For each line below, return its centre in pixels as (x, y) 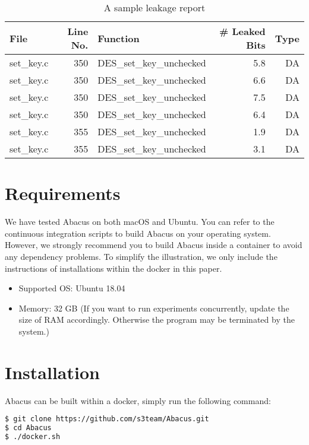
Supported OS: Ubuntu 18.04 (72, 288)
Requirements (63, 193)
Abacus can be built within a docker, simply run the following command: (138, 400)
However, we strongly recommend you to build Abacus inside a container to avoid (154, 245)
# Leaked (242, 31)
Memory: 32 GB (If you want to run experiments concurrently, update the (154, 308)
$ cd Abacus (28, 428)
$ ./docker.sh (33, 436)
